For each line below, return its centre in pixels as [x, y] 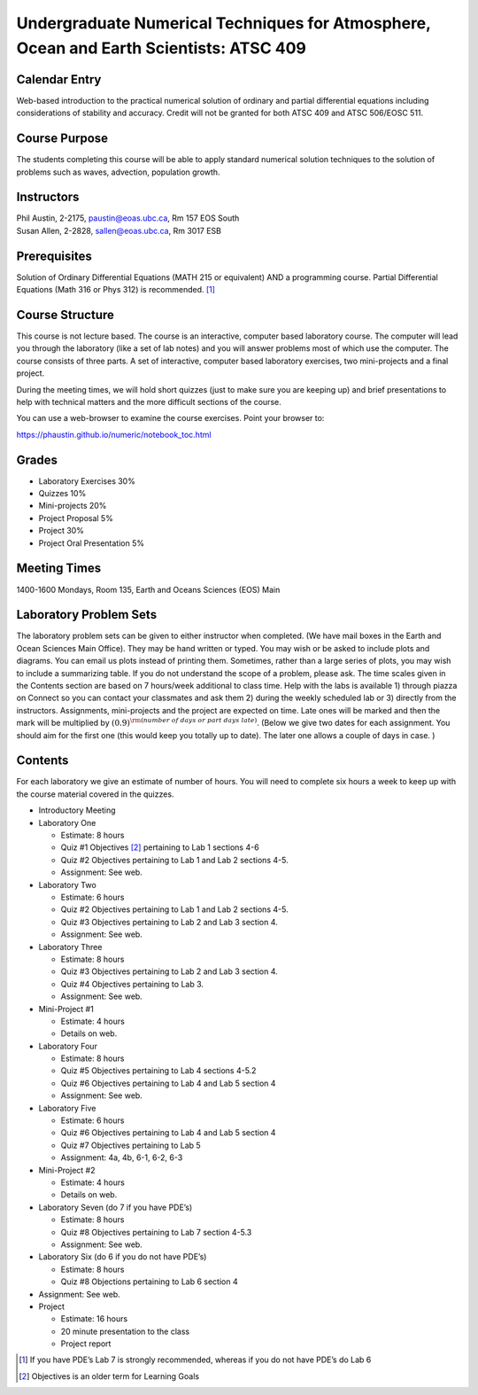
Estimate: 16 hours [94, 1319]
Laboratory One [67, 822]
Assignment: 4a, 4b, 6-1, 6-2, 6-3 [122, 1157]
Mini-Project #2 [67, 1170]
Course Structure [66, 315]
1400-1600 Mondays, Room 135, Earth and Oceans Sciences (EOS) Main [148, 589]
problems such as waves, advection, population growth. [118, 172]
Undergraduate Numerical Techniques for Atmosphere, [224, 23]
